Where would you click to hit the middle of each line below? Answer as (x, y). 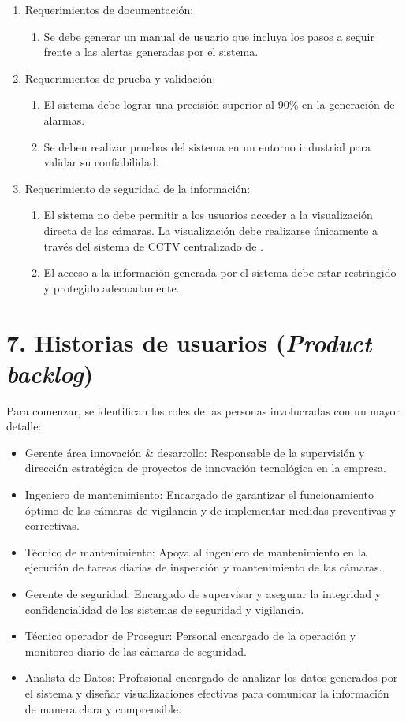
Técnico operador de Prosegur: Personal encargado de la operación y (190, 636)
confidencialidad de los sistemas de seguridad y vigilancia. (164, 609)
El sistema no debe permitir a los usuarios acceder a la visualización (208, 215)
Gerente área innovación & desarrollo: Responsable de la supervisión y (195, 452)
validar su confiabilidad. (101, 162)
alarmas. (64, 119)
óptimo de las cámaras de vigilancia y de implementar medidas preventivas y (210, 510)
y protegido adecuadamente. (112, 287)
